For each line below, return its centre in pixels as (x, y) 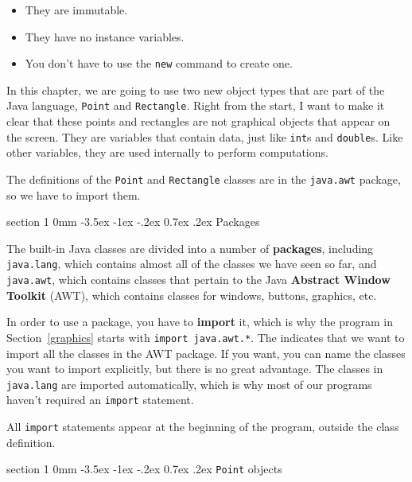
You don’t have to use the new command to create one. (159, 63)
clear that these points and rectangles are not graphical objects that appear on (198, 121)
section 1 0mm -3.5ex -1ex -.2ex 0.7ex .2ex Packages (133, 222)
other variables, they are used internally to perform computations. (167, 152)
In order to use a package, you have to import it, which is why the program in (200, 322)
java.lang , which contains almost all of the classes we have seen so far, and (192, 264)
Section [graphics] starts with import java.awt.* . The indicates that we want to (206, 337)
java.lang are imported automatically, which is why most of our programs (189, 384)
